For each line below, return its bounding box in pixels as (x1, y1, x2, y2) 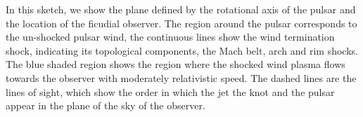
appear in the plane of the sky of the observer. (6, 98, 205, 113)
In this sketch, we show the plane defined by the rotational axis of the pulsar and (6, 2, 356, 16)
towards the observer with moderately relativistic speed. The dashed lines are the (6, 70, 357, 85)
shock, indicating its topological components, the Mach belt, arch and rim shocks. (6, 43, 358, 57)
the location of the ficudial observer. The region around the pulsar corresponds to (6, 15, 357, 30)
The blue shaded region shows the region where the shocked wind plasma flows (6, 57, 345, 71)
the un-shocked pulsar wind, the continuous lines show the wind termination (6, 29, 335, 44)
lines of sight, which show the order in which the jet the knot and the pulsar (6, 84, 335, 99)
